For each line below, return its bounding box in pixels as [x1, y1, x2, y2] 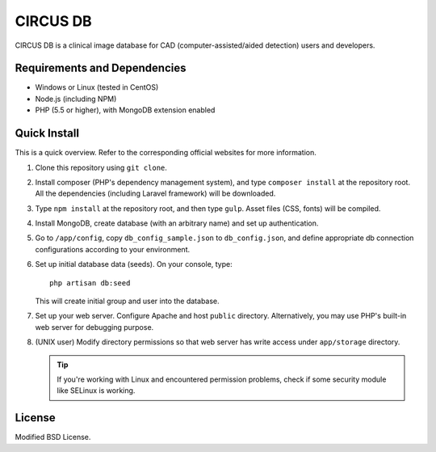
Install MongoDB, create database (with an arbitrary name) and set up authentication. [35, 218, 319, 228]
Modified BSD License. [15, 433, 91, 442]
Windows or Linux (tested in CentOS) [35, 82, 159, 92]
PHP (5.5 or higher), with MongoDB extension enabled [35, 105, 216, 115]
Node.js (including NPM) [35, 94, 117, 103]
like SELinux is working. [57, 386, 136, 395]
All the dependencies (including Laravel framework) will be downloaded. [35, 188, 276, 198]
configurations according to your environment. [35, 244, 190, 254]
